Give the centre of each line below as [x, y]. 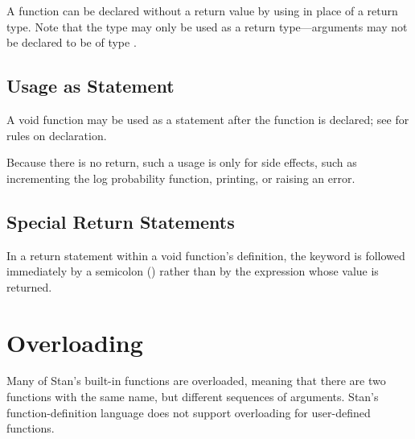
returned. [29, 286]
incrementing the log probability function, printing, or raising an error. [181, 178]
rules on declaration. [57, 135]
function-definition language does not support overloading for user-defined [189, 412]
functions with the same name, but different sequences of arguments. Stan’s [193, 397]
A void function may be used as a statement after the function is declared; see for [208, 119]
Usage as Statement [90, 86]
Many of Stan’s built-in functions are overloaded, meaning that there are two [196, 381]
